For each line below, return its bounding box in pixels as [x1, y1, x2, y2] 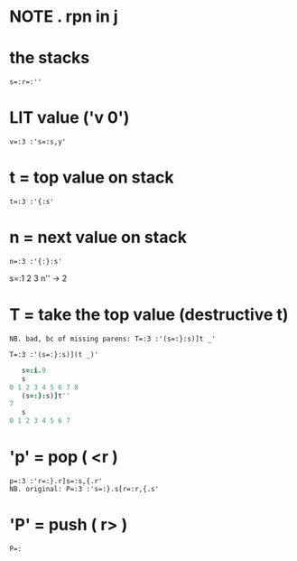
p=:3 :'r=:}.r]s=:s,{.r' [9, 476, 103, 485]
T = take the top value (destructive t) [9, 304, 289, 325]
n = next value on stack [9, 228, 188, 248]
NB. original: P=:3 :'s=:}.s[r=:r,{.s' [9, 484, 160, 493]
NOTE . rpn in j [9, 6, 119, 27]
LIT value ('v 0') [9, 108, 130, 128]
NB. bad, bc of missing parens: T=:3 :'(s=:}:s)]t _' [9, 334, 217, 343]
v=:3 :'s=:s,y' [9, 137, 67, 146]
